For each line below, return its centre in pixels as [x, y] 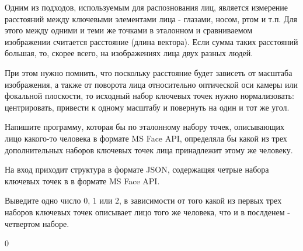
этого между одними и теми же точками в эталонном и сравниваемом [129, 30]
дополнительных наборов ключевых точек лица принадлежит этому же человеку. [149, 149]
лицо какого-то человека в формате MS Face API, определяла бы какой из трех [146, 138]
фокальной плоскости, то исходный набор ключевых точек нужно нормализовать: [149, 96]
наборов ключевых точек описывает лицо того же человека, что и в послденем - [147, 212]
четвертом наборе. [37, 223]
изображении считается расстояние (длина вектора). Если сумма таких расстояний [151, 41]
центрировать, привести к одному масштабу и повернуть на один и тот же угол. [147, 107]
